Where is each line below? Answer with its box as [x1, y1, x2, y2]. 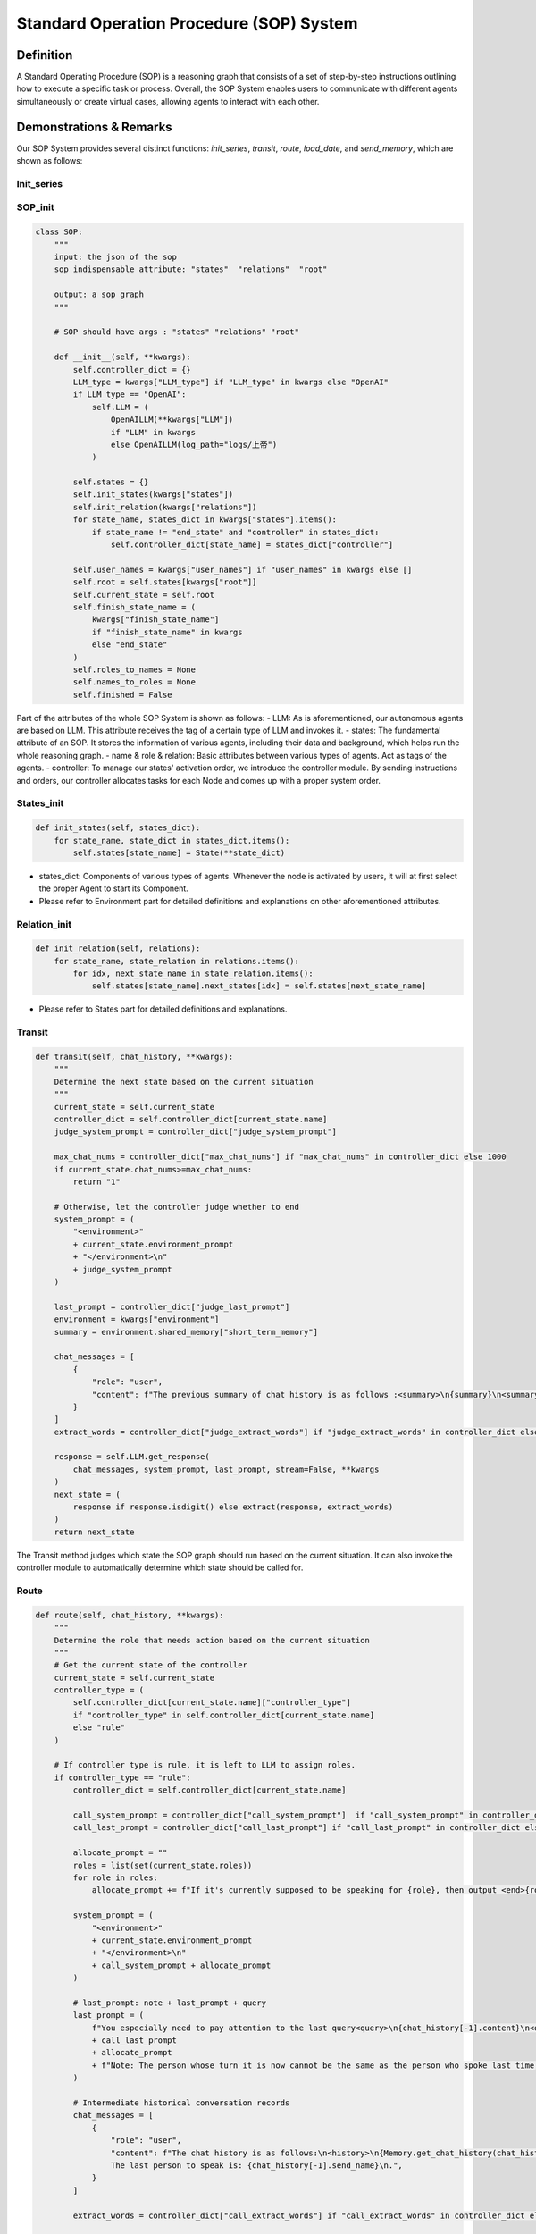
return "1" [72, 1176, 121, 1187]
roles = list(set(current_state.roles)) [72, 1860, 253, 1870]
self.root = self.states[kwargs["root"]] [72, 577, 257, 587]
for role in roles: [72, 1872, 158, 1883]
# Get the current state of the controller [54, 1660, 247, 1670]
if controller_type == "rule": [54, 1772, 191, 1783]
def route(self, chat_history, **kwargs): [35, 1609, 224, 1620]
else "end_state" [91, 640, 168, 650]
